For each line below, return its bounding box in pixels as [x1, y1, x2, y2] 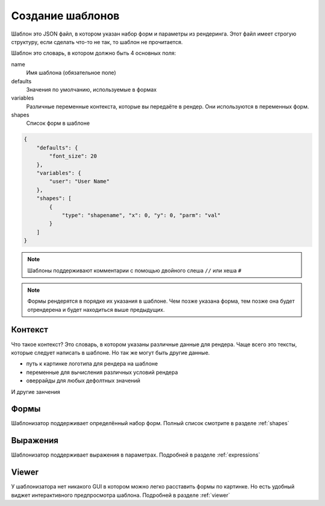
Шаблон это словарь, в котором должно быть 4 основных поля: [11, 49, 176, 57]
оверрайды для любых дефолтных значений [26, 377, 141, 384]
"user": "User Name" [49, 178, 110, 185]
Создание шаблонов [11, 9, 120, 22]
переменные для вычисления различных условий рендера [26, 368, 178, 376]
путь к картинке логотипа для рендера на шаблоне [26, 360, 158, 367]
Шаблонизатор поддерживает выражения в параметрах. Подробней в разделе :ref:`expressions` [11, 451, 261, 458]
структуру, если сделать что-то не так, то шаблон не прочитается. [11, 38, 183, 45]
